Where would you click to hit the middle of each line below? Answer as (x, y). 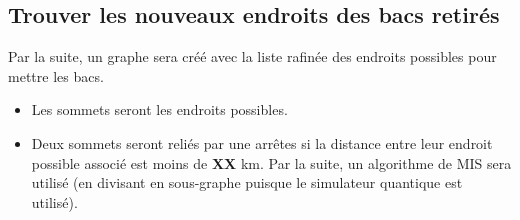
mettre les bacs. (56, 75)
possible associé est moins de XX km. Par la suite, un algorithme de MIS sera (271, 162)
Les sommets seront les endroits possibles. (159, 109)
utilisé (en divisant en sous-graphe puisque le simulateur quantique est (247, 182)
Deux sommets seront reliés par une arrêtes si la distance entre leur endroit (262, 142)
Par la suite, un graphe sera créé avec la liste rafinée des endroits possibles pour (252, 56)
